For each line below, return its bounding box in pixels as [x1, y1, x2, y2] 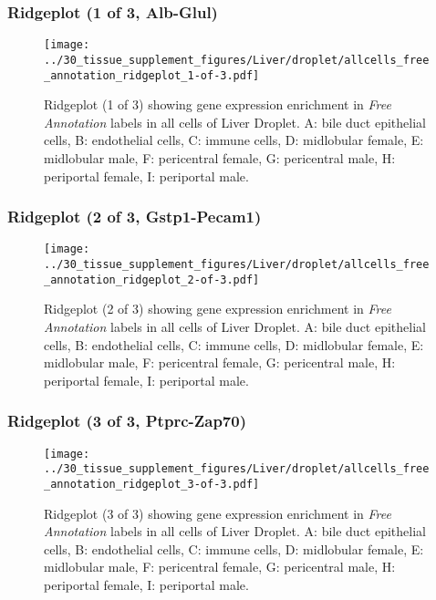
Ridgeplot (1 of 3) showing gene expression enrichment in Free [44, 95, 391, 114]
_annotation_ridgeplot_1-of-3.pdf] [44, 68, 260, 82]
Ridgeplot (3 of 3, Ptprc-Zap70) [7, 409, 246, 432]
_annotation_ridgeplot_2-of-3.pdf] [44, 273, 260, 286]
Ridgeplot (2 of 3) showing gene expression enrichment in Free [44, 299, 391, 318]
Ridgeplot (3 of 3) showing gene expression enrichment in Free [44, 503, 391, 522]
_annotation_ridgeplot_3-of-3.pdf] [44, 477, 260, 491]
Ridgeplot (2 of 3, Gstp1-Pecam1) [7, 205, 262, 228]
